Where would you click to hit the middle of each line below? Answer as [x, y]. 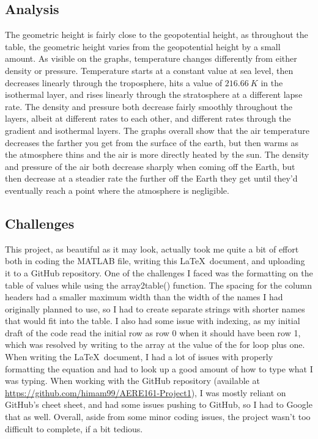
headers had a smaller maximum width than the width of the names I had [144, 297]
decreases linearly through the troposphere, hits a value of [114, 82]
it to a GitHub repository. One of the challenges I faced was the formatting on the [159, 272]
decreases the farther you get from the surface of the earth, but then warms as [152, 142]
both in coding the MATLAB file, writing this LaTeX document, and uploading [155, 261]
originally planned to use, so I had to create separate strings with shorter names [155, 308]
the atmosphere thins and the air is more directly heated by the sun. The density [157, 154]
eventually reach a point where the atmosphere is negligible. [117, 190]
